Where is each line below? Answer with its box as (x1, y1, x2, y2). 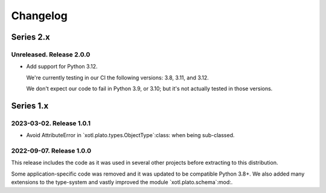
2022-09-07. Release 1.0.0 (11, 147, 92, 155)
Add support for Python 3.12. (26, 63, 98, 70)
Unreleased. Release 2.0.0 (11, 50, 91, 58)
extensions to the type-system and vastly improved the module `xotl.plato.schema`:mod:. (11, 179, 233, 186)
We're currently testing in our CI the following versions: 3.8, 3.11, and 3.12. (26, 74, 209, 81)
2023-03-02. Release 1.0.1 (11, 119, 91, 127)
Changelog (11, 9, 68, 22)
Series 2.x (11, 32, 51, 42)
